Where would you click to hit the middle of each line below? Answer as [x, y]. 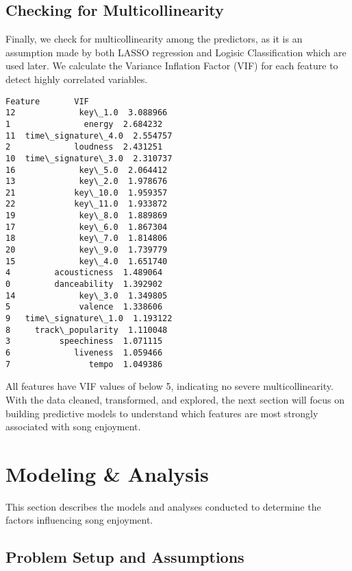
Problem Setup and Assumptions [125, 557]
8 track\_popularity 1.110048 [87, 330]
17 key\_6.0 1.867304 [87, 227]
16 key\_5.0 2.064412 [87, 170]
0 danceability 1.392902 [84, 284]
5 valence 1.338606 [84, 307]
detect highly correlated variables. [77, 79]
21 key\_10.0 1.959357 [87, 193]
